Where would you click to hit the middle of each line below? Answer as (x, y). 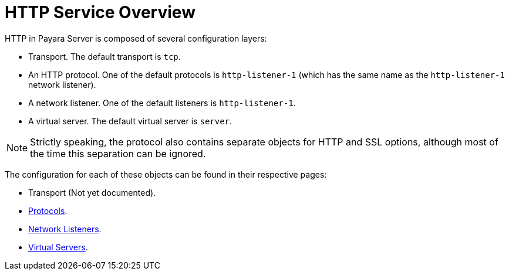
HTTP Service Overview (100, 12)
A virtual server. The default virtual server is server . (130, 121)
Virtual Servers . (58, 247)
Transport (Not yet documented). (92, 192)
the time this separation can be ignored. (118, 153)
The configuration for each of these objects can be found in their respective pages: (166, 174)
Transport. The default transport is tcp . (105, 56)
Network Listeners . (65, 229)
